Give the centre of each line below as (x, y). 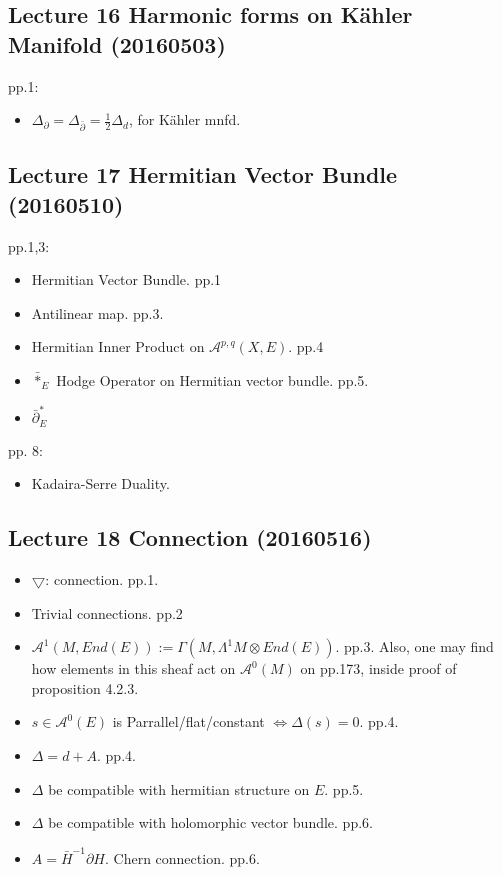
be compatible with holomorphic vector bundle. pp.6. (210, 822)
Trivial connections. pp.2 (107, 612)
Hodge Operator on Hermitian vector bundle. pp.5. (212, 379)
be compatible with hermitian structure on (179, 788)
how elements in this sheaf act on (133, 668)
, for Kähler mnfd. (184, 119)
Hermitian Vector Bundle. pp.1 (126, 279)
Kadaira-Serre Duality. (100, 483)
